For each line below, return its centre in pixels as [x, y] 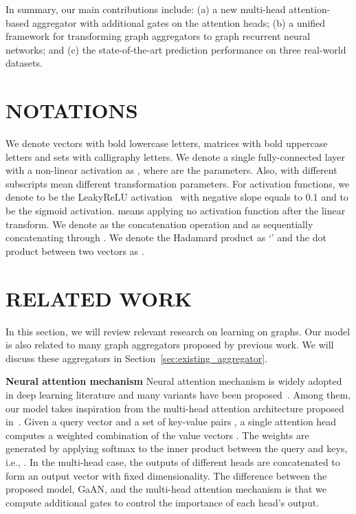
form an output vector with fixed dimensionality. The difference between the [166, 475]
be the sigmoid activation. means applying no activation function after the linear [176, 211]
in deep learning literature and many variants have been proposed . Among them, [178, 394]
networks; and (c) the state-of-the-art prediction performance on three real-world [176, 49]
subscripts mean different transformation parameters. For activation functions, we [178, 183]
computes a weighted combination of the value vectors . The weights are [157, 435]
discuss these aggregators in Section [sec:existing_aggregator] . [137, 358]
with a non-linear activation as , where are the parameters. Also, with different [171, 170]
